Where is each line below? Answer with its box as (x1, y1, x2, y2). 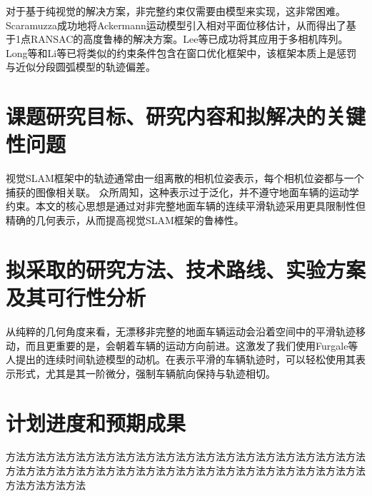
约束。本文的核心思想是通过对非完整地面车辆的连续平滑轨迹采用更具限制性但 (6, 198, 366, 213)
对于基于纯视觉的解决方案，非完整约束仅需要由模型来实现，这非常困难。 (6, 4, 346, 18)
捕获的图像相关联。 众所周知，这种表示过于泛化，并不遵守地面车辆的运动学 (6, 184, 359, 199)
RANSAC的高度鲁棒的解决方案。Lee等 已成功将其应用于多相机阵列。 (30, 31, 348, 46)
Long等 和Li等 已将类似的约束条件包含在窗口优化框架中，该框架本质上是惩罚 (6, 45, 357, 60)
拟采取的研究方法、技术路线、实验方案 (6, 254, 366, 283)
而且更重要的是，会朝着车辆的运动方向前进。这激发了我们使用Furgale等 (25, 338, 358, 353)
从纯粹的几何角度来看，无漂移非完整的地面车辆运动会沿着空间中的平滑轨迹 (6, 323, 356, 338)
